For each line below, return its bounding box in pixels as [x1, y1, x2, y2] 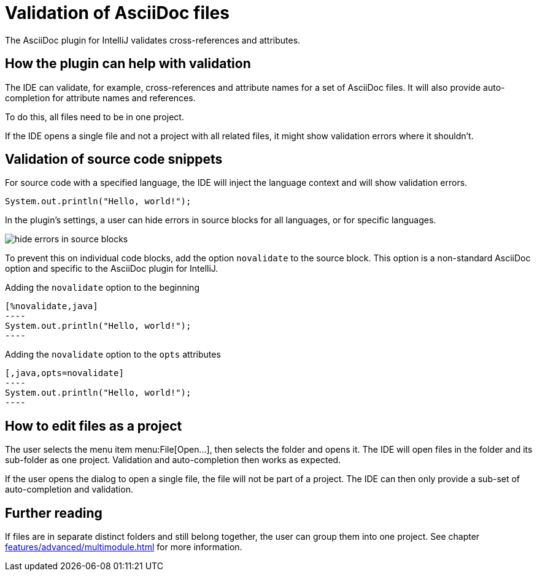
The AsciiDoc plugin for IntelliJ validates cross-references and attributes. [5, 34, 301, 45]
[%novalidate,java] [5, 301, 98, 312]
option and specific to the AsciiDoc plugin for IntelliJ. [5, 263, 218, 274]
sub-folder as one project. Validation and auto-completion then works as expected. [5, 455, 341, 466]
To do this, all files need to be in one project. [5, 111, 184, 122]
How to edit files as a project [5, 418, 182, 434]
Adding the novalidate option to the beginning [5, 282, 199, 293]
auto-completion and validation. [5, 484, 133, 495]
